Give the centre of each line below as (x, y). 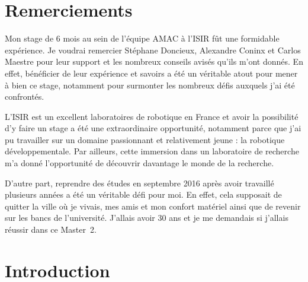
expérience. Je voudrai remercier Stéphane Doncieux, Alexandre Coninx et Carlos (153, 50)
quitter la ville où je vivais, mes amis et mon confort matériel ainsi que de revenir (153, 206)
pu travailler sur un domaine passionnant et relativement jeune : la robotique (145, 139)
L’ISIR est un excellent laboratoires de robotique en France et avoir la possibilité (152, 116)
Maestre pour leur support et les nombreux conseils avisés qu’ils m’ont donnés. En (154, 61)
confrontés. (25, 96)
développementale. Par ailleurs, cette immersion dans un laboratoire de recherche (152, 151)
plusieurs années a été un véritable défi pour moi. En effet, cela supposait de (143, 194)
